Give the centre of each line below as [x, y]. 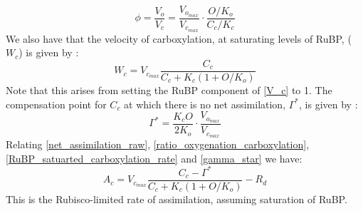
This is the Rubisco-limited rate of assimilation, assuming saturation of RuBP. [177, 199]
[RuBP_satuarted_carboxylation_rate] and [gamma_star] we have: [154, 158]
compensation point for [56, 104]
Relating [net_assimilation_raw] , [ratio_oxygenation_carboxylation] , [158, 144]
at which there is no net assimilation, [205, 104]
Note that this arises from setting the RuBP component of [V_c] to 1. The [169, 90]
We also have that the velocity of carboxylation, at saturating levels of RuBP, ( [179, 38]
